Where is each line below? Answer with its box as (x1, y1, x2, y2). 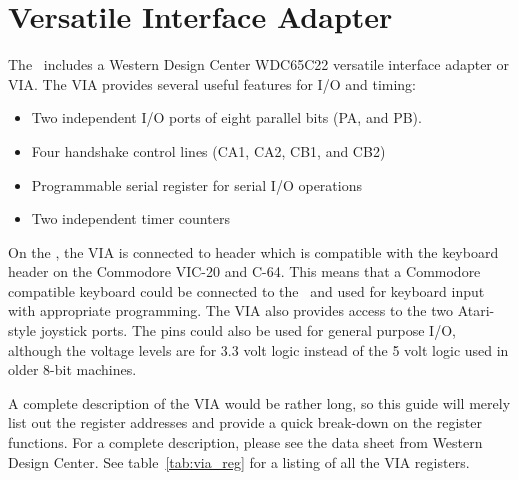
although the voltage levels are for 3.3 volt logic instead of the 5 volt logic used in (8, 339, 509, 360)
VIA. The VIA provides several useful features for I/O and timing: (8, 73, 417, 94)
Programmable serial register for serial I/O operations (31, 174, 362, 195)
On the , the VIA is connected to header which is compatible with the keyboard (8, 241, 499, 262)
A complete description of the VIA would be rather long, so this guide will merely (8, 392, 511, 413)
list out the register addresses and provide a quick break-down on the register (8, 412, 482, 433)
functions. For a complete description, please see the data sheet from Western (8, 432, 483, 453)
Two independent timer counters (31, 208, 230, 229)
